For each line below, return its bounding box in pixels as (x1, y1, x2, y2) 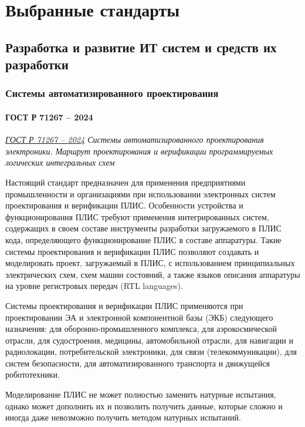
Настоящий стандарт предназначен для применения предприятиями (5, 176, 246, 188)
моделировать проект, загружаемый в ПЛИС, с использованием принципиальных (5, 257, 295, 269)
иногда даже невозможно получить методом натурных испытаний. (5, 411, 241, 423)
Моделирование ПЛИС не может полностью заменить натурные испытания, (5, 388, 276, 401)
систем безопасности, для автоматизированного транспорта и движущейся (5, 357, 270, 369)
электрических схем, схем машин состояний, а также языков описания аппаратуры (5, 268, 300, 280)
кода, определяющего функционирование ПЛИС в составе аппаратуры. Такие (5, 233, 282, 246)
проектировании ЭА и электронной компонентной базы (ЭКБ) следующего (5, 311, 273, 323)
